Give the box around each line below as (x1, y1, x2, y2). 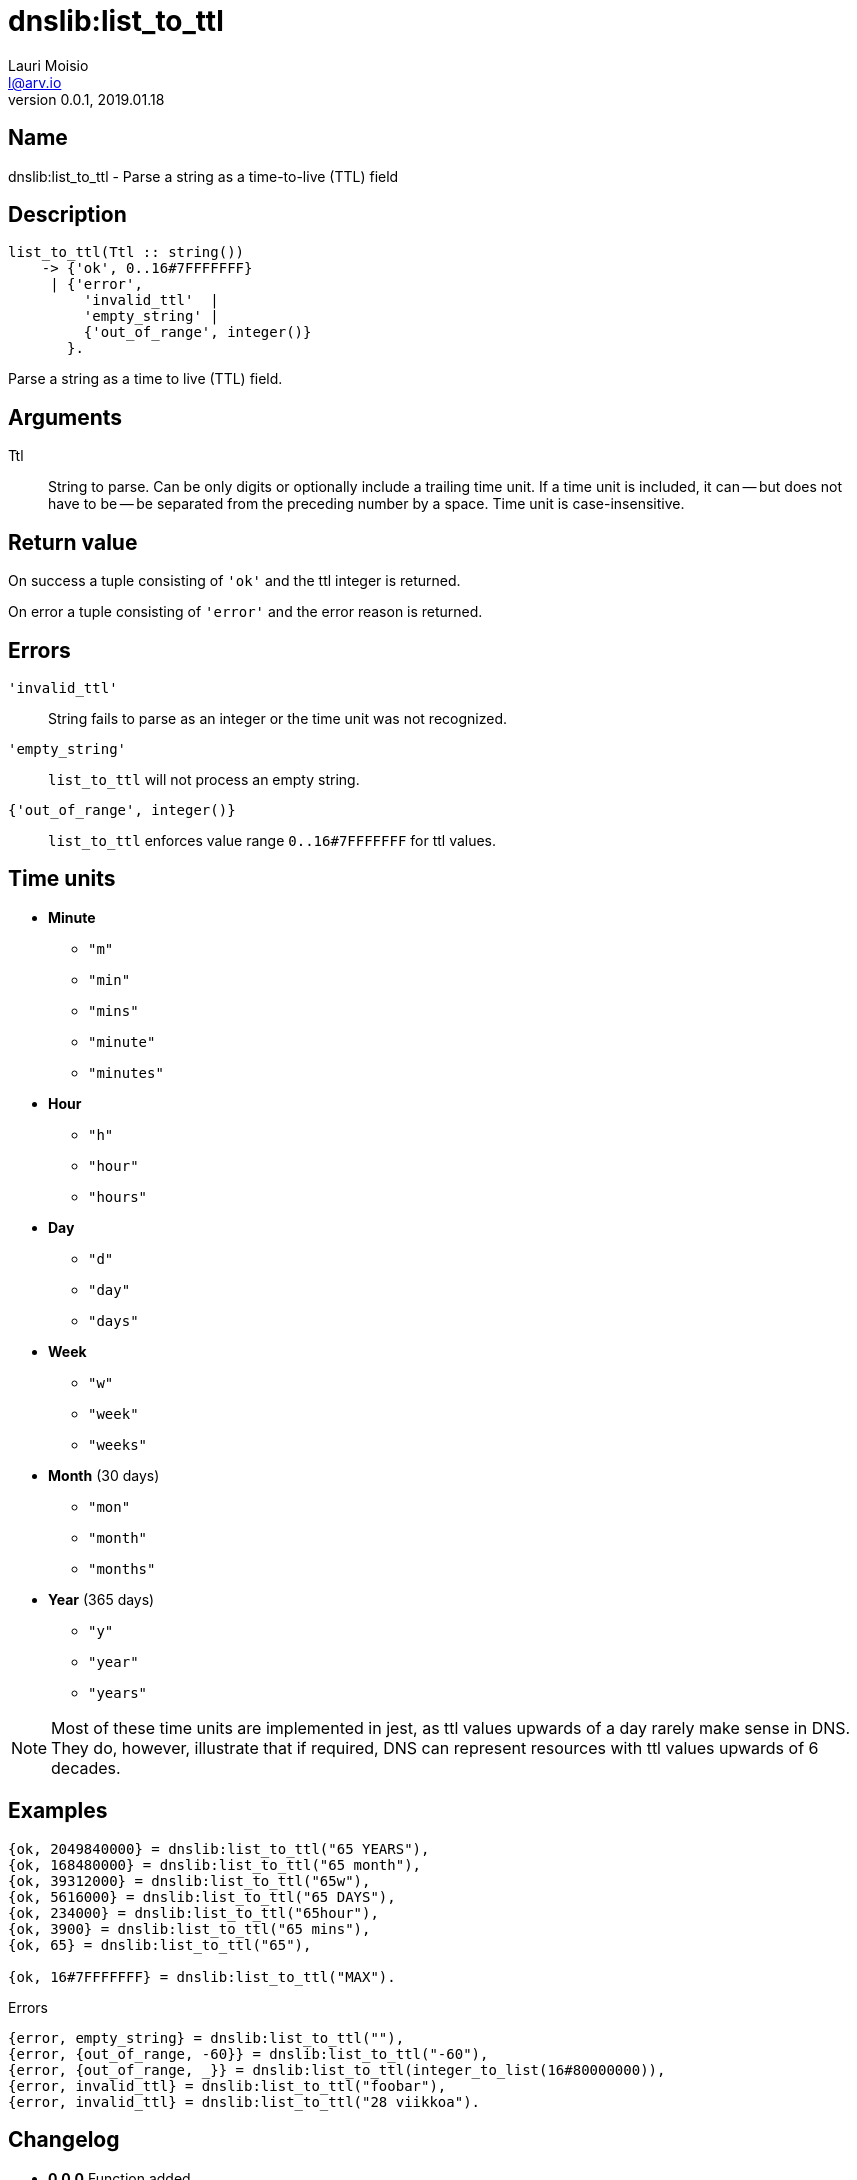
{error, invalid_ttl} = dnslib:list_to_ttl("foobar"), (8, 2077, 447, 2094)
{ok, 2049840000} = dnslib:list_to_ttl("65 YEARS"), (8, 1840, 430, 1857)
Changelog (8, 2127, 120, 2153)
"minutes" (88, 1064, 164, 1081)
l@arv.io (8, 73, 62, 91)
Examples (8, 1798, 108, 1824)
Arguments (8, 404, 123, 430)
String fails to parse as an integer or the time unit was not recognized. (48, 709, 507, 727)
